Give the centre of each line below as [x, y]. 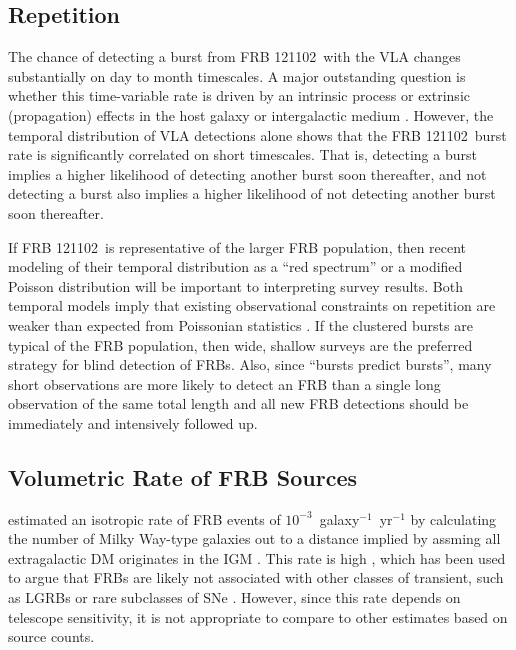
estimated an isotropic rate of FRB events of [144, 518]
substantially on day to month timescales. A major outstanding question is [237, 75]
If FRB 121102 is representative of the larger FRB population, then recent [237, 246]
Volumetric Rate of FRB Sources [183, 476]
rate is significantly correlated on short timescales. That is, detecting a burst [242, 154]
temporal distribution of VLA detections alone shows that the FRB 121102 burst [257, 134]
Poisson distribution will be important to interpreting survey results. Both [235, 285]
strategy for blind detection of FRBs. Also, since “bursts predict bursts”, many [250, 364]
